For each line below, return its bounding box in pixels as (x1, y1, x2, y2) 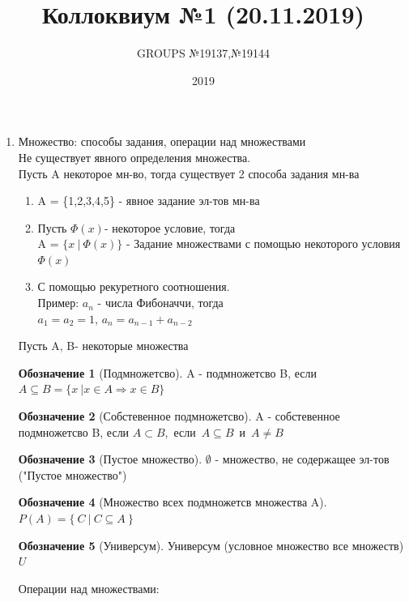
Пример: (37, 294, 79, 311)
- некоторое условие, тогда (104, 219, 236, 236)
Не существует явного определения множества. (18, 148, 251, 165)
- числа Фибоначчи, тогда (97, 294, 224, 311)
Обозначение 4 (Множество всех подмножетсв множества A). (18, 493, 327, 510)
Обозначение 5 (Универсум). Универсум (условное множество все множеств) (18, 536, 404, 553)
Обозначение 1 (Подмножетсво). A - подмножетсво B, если (18, 364, 317, 381)
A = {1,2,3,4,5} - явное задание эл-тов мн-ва (37, 192, 260, 209)
